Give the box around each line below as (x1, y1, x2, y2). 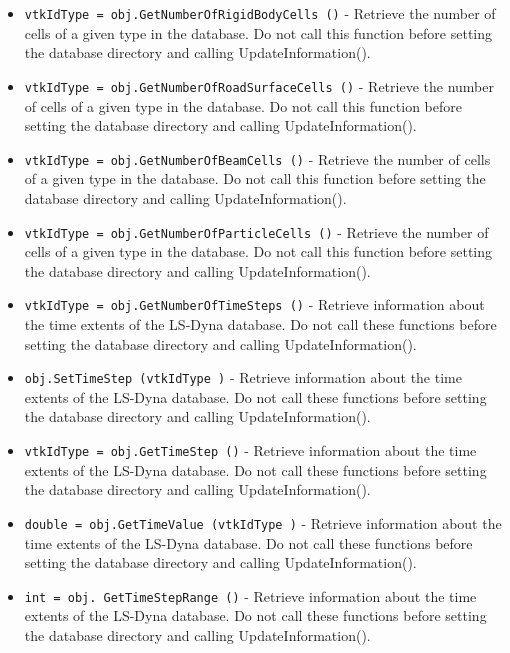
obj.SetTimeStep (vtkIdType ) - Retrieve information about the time (24, 367, 462, 388)
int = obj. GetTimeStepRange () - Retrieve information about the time (24, 585, 477, 606)
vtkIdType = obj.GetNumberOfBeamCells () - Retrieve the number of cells (24, 148, 491, 169)
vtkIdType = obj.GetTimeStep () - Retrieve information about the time (24, 440, 477, 461)
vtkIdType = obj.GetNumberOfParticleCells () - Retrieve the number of (24, 221, 489, 242)
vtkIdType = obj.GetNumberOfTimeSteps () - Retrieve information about (24, 294, 485, 315)
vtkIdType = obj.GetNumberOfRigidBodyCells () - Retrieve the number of (24, 3, 496, 23)
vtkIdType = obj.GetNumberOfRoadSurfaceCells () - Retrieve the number (24, 75, 494, 96)
